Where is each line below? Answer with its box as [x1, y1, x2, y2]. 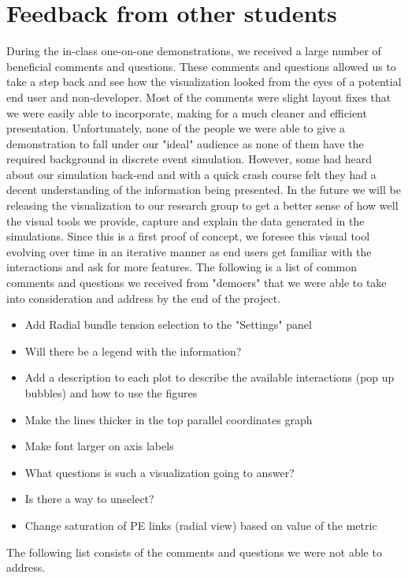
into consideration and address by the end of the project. [6, 289, 281, 306]
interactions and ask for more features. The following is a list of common [6, 259, 358, 275]
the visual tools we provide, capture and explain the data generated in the [6, 212, 365, 229]
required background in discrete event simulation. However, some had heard [6, 151, 373, 167]
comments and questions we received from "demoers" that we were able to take [6, 274, 387, 291]
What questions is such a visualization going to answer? [24, 464, 295, 480]
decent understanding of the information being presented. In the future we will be [6, 181, 401, 198]
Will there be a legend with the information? [24, 342, 242, 359]
